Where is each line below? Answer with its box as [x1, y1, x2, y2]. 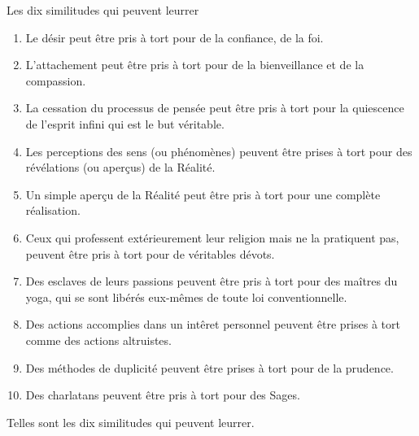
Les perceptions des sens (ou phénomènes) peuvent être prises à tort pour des [25, 142, 412, 159]
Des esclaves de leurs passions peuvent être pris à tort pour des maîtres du [25, 272, 398, 290]
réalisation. [25, 202, 81, 219]
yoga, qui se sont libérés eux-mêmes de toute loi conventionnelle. [25, 288, 347, 305]
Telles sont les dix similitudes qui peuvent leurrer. [7, 413, 255, 430]
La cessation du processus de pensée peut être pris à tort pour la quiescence [25, 99, 404, 116]
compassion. [25, 72, 86, 89]
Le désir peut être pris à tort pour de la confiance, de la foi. [25, 28, 324, 46]
